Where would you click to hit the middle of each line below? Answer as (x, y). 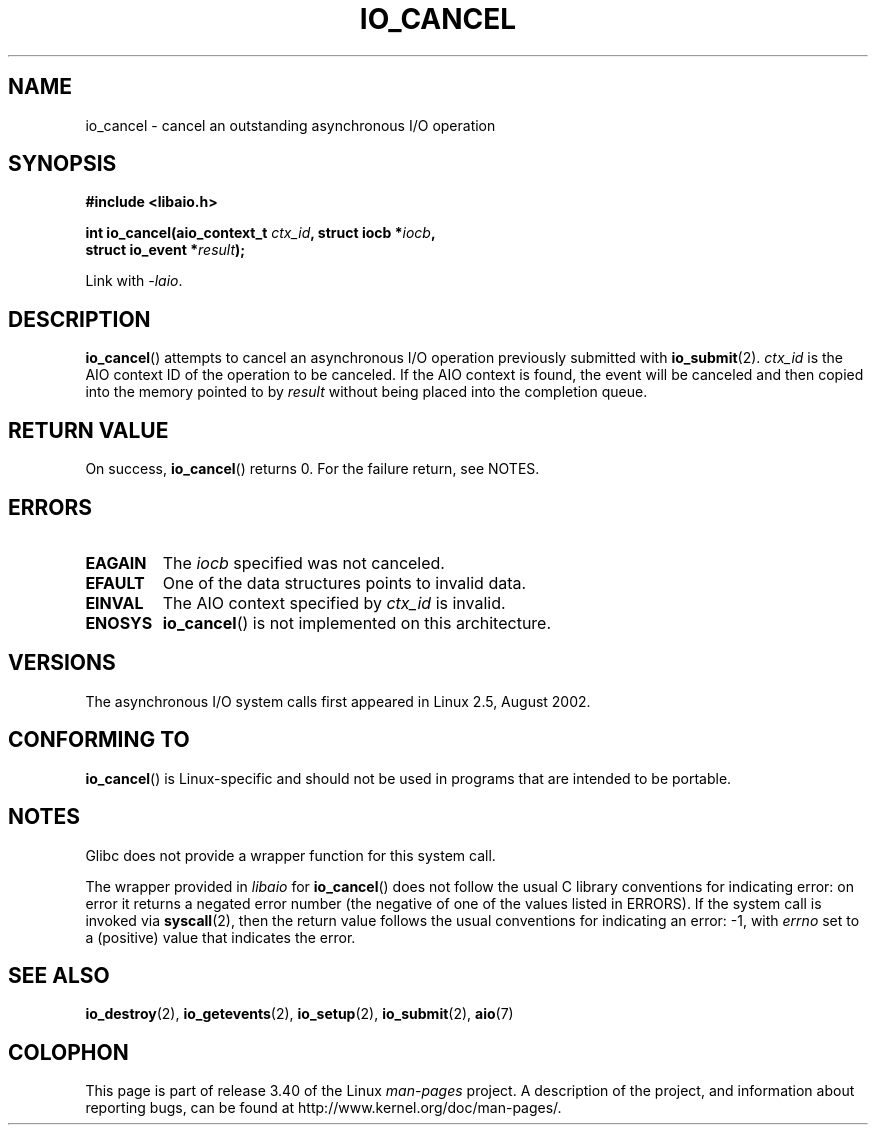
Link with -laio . (134, 281)
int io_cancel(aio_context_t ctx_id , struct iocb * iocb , (260, 233)
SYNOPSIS (62, 164)
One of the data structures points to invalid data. (344, 582)
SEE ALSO (59, 975)
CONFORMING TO (99, 740)
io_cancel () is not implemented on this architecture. (357, 622)
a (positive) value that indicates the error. (220, 937)
